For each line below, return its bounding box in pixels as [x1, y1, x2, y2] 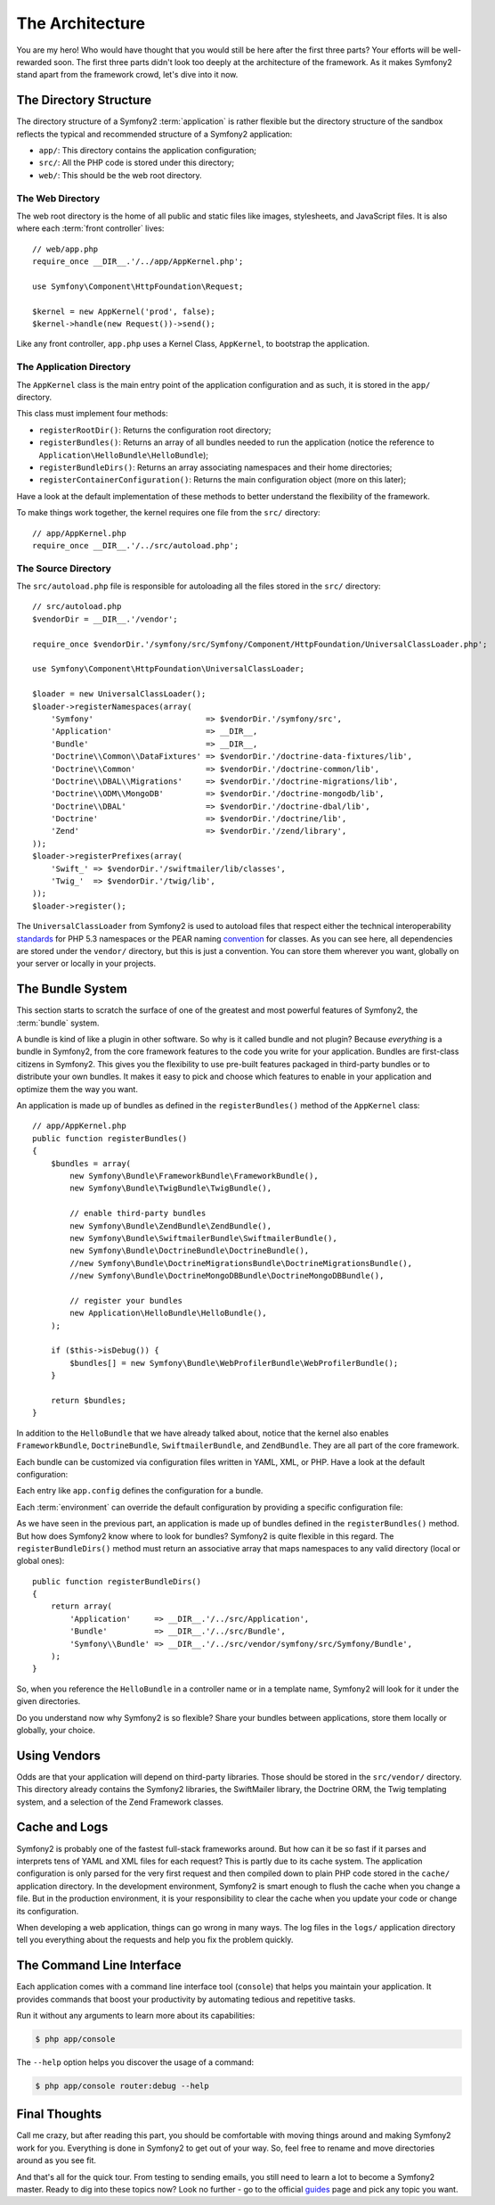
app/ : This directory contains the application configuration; [38, 145, 257, 156]
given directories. [16, 1696, 81, 1707]
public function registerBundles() [32, 1133, 188, 1143]
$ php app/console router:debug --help [35, 2080, 209, 2091]
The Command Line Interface [16, 1958, 182, 1973]
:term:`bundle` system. [16, 1017, 100, 1028]
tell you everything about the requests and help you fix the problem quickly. [16, 1935, 294, 1946]
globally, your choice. [16, 1724, 95, 1735]
